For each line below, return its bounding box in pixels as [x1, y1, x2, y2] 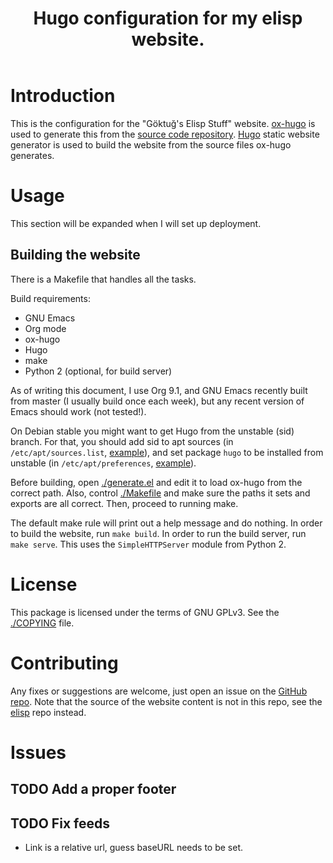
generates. [10, 149, 55, 161]
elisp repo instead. [10, 706, 87, 718]
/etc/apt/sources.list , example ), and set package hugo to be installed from [10, 446, 324, 458]
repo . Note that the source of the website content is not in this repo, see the [10, 695, 323, 707]
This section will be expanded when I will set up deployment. [10, 217, 262, 229]
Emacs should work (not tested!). [10, 405, 147, 417]
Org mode [24, 322, 67, 334]
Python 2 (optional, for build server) [24, 365, 173, 377]
